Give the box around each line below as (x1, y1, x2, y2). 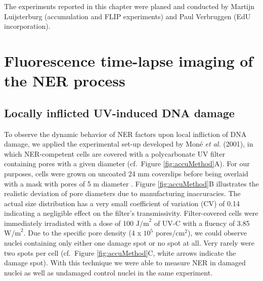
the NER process (4, 70, 125, 91)
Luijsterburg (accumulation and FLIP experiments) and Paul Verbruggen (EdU (4, 11, 251, 21)
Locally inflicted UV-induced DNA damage (4, 105, 235, 120)
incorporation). (4, 21, 51, 31)
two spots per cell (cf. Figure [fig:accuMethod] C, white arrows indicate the (4, 247, 236, 258)
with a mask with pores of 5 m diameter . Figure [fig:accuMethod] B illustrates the (4, 178, 259, 189)
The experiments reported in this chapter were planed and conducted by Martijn (4, 1, 255, 11)
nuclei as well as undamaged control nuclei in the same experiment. (4, 267, 213, 277)
